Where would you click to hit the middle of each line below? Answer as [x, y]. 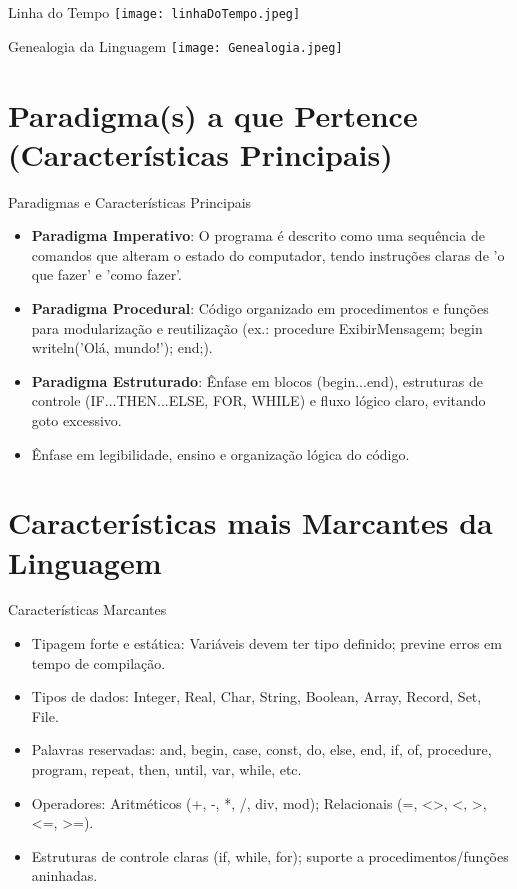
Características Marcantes [87, 609]
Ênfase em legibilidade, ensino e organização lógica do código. [220, 453]
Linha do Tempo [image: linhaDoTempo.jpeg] [154, 12]
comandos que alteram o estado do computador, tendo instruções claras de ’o [268, 254]
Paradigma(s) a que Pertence [213, 114]
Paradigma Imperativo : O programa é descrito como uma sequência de [258, 235]
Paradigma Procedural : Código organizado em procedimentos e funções [260, 308]
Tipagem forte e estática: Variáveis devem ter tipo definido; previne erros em [266, 643]
